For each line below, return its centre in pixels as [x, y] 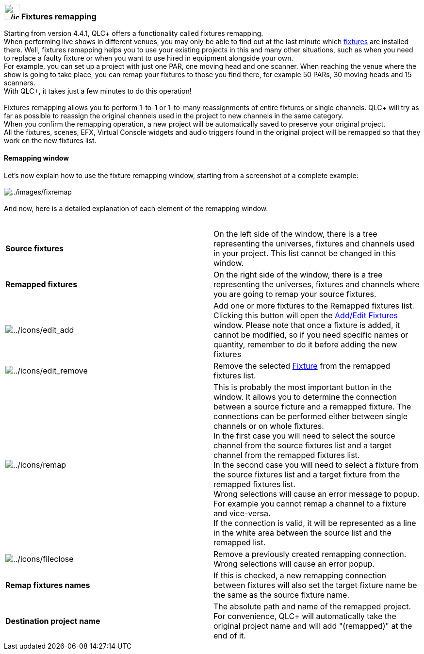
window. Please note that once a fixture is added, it [307, 325]
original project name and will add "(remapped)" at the [313, 626]
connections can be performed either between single [310, 416]
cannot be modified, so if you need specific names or [311, 335]
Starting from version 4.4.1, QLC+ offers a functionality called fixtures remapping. [134, 33]
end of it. [230, 635]
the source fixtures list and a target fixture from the [307, 474]
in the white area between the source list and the [302, 532]
